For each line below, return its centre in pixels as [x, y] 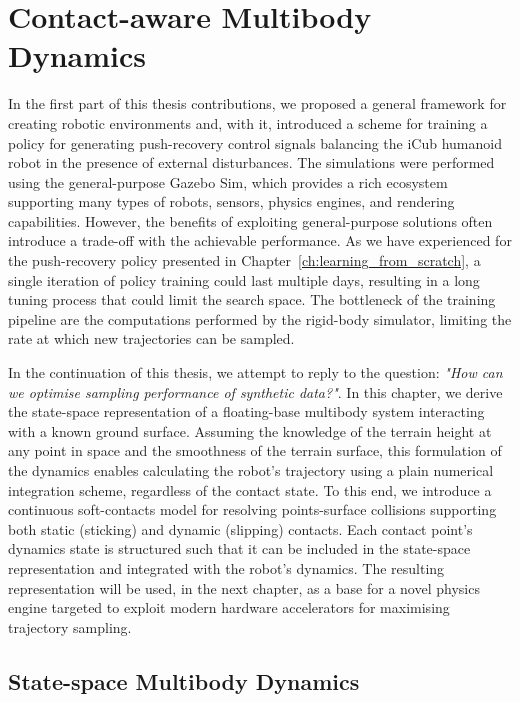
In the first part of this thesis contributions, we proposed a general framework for [257, 103]
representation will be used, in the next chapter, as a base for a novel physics [244, 587]
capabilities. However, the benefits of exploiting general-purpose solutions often [250, 220]
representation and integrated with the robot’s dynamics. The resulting [226, 567]
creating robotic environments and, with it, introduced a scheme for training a [248, 122]
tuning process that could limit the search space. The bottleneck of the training [252, 299]
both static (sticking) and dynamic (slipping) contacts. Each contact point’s [240, 528]
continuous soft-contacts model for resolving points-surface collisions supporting [252, 509]
